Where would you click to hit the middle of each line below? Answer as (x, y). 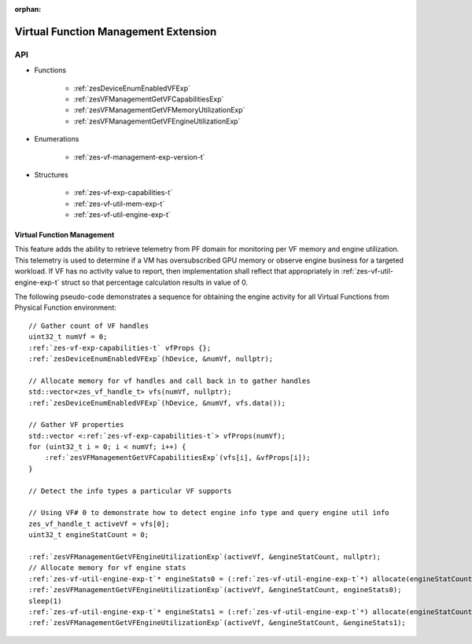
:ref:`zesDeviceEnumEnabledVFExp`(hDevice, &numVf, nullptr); (151, 359)
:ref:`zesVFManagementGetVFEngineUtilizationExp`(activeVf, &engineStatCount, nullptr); (205, 557)
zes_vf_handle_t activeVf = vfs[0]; (99, 524)
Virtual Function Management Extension (116, 31)
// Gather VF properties (76, 425)
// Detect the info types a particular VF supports (130, 491)
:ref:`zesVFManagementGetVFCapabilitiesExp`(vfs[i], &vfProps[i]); (177, 458)
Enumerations (57, 139)
